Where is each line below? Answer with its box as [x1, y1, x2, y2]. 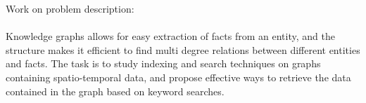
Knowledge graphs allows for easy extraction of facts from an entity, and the [6, 29, 335, 43]
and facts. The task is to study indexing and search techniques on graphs [6, 56, 321, 71]
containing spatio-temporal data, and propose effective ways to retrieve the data [6, 69, 351, 84]
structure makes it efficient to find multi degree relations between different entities [6, 42, 360, 57]
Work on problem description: [6, 1, 134, 15]
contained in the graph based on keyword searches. [6, 83, 225, 98]
